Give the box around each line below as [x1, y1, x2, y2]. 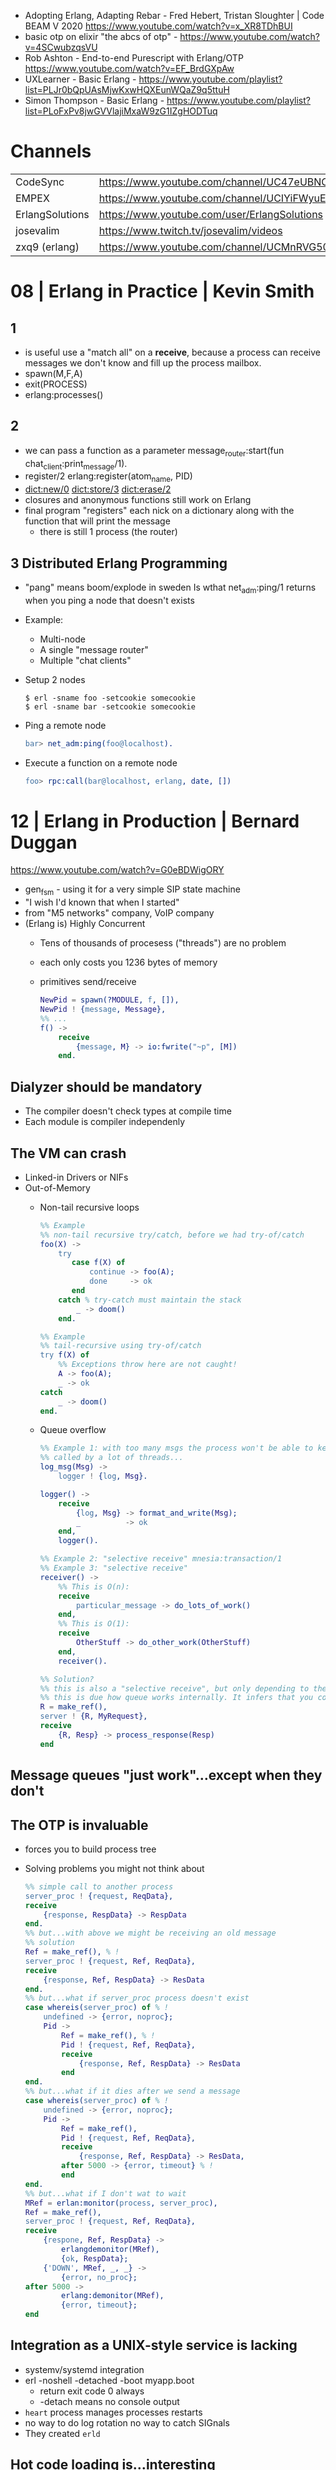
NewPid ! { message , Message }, [39, 1005, 167, 1015]
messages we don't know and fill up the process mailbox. [24, 356, 262, 369]
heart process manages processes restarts [24, 2406, 203, 2418]
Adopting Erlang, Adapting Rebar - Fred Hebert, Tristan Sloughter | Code [24, 10, 325, 21]
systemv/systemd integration [24, 2363, 145, 2375]
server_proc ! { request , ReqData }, [24, 1891, 174, 1901]
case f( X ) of [71, 1258, 126, 1268]
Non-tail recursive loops [39, 1201, 140, 1213]
